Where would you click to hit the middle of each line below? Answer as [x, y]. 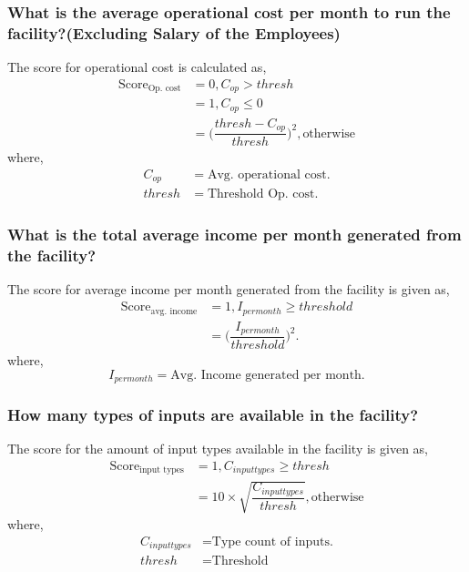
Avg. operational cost [267, 174]
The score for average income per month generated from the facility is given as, [229, 289]
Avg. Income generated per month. [268, 375]
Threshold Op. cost [261, 194]
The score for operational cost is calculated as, [137, 67]
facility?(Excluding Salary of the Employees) [174, 32]
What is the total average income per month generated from [234, 235]
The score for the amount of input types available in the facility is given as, [218, 449]
